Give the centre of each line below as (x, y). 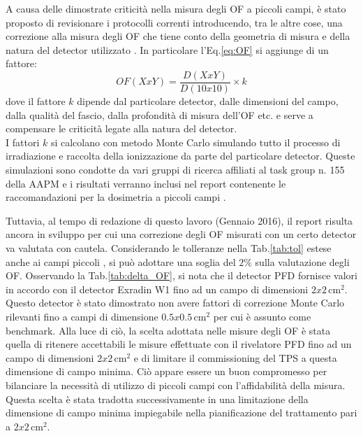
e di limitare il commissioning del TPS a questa (235, 357)
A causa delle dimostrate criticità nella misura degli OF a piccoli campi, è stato (176, 8)
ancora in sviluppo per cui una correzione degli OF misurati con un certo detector (181, 234)
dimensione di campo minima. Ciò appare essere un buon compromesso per (166, 371)
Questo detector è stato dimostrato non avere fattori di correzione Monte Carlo (175, 303)
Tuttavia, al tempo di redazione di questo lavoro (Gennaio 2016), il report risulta (179, 220)
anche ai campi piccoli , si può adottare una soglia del (121, 261)
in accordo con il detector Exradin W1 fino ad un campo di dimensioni (157, 289)
